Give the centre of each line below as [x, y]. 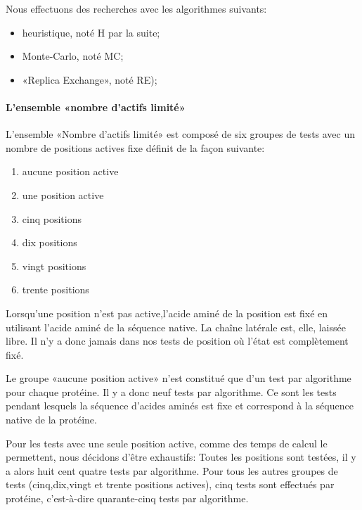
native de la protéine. [51, 420]
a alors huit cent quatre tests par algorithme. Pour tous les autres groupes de [172, 470]
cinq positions [52, 218]
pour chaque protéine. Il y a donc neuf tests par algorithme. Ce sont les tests [171, 391]
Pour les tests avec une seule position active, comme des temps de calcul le [167, 443]
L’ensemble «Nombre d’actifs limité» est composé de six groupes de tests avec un [181, 134]
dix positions [50, 242]
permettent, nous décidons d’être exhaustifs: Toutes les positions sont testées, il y [181, 457]
